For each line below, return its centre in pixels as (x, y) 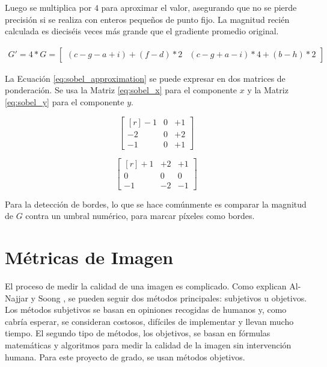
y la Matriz (268, 90)
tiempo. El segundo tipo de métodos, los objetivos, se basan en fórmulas (138, 333)
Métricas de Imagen (89, 257)
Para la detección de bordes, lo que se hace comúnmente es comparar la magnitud (156, 204)
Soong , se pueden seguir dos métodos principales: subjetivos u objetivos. (173, 298)
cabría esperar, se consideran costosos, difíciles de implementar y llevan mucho (149, 321)
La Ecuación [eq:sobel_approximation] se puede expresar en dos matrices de (145, 78)
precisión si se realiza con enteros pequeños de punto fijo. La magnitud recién (147, 19)
